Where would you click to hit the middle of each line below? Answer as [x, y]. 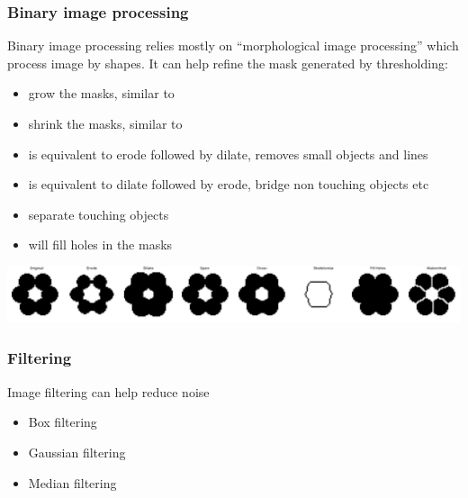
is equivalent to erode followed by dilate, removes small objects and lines [228, 154]
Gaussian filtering [77, 452]
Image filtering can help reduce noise [108, 391]
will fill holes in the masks [100, 244]
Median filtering [72, 482]
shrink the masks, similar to [105, 123]
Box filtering [63, 422]
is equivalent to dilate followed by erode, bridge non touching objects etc [229, 184]
